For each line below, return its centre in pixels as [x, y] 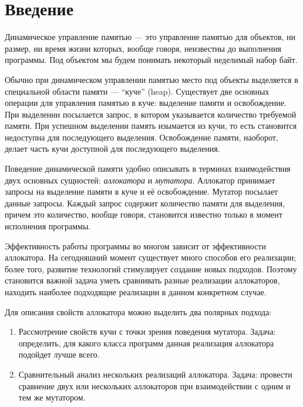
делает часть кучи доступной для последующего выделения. [112, 149]
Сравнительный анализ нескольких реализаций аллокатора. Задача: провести [155, 374]
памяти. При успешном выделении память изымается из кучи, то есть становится [151, 126]
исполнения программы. [48, 226]
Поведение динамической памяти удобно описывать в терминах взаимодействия [148, 169]
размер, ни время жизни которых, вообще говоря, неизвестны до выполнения [143, 48]
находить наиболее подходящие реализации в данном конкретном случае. [136, 292]
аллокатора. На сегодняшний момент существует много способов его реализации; [151, 257]
